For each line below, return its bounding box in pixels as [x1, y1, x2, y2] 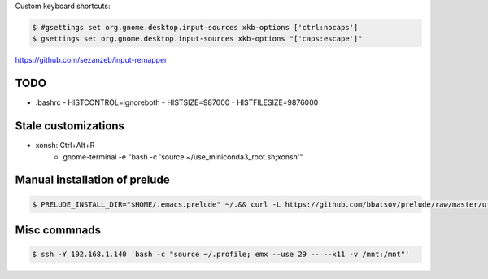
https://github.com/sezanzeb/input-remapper [15, 55, 168, 65]
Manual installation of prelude [15, 173, 170, 187]
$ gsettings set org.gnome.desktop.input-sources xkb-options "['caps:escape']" [32, 34, 363, 44]
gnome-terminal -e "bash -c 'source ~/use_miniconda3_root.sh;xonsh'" [63, 151, 303, 162]
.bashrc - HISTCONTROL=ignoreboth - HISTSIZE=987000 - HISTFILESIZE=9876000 [35, 98, 319, 107]
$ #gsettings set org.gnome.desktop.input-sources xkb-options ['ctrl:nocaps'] [32, 23, 359, 32]
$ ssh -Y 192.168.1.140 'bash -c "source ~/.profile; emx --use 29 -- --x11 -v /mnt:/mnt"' [32, 250, 410, 259]
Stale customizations [15, 119, 125, 133]
